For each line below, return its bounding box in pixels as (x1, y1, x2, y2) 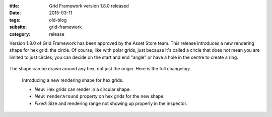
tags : (9, 17, 21, 23)
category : (9, 31, 31, 37)
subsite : (9, 24, 27, 30)
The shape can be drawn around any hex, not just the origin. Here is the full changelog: (9, 66, 190, 72)
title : (9, 3, 20, 9)
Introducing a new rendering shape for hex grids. (22, 77, 123, 83)
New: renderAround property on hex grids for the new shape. (34, 93, 165, 99)
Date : (9, 10, 21, 16)
